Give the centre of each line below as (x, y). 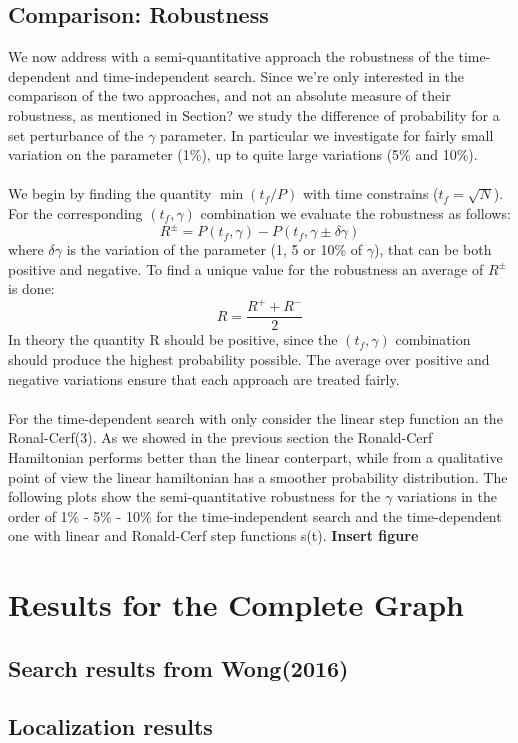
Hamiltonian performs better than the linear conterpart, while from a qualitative (255, 456)
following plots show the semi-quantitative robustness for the (194, 496)
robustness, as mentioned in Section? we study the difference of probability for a (254, 114)
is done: (31, 288)
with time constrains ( (370, 193)
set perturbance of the (76, 134)
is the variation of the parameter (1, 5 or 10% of (214, 249)
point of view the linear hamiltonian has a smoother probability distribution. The (258, 476)
